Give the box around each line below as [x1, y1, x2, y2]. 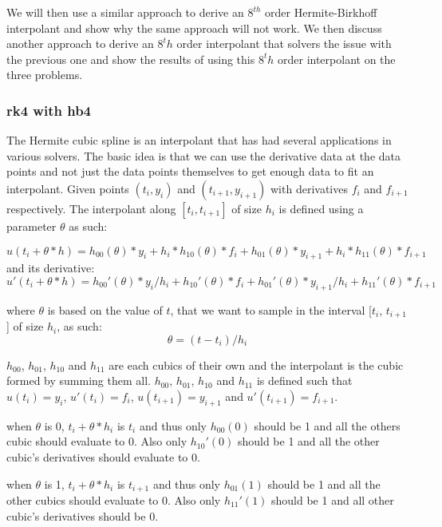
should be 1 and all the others [254, 417, 401, 434]
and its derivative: [6, 260, 95, 276]
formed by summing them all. [6, 372, 151, 389]
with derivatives [270, 180, 348, 196]
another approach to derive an [6, 35, 154, 52]
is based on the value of [47, 301, 163, 318]
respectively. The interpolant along [6, 200, 176, 216]
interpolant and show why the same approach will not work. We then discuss [6, 19, 382, 36]
